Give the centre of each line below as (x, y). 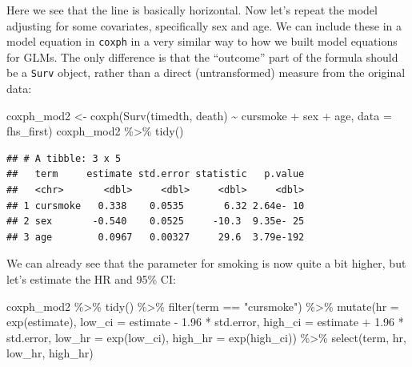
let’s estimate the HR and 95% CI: (91, 279)
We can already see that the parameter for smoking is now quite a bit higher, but (206, 263)
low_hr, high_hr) (50, 353)
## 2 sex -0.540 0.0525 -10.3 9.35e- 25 (156, 222)
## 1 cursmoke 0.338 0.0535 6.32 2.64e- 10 (156, 206)
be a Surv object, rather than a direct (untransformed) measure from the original (206, 73)
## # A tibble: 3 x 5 (64, 158)
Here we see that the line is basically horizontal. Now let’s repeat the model (192, 10)
